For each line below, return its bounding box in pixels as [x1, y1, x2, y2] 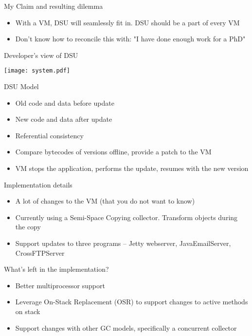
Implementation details [4, 179, 72, 189]
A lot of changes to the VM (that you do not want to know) [15, 196, 195, 206]
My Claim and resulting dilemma [4, 1, 103, 11]
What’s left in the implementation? [4, 264, 109, 274]
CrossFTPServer [15, 247, 65, 258]
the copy [15, 222, 41, 232]
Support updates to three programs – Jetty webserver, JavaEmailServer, [15, 238, 231, 248]
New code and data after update [15, 114, 112, 124]
